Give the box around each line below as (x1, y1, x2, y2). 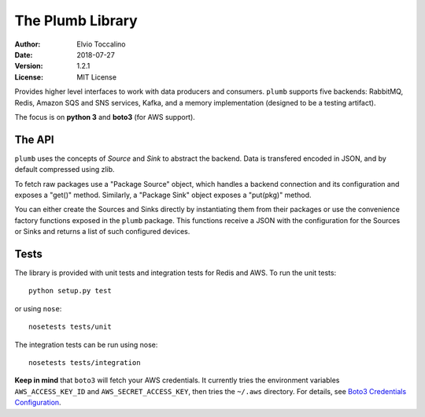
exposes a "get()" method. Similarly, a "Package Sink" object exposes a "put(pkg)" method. (14, 190, 312, 199)
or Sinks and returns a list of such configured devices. (14, 227, 190, 236)
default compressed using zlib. (14, 165, 115, 174)
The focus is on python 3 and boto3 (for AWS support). (14, 112, 196, 121)
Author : (14, 39, 41, 49)
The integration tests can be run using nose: (14, 340, 158, 349)
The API (14, 132, 54, 146)
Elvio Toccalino (76, 39, 126, 49)
